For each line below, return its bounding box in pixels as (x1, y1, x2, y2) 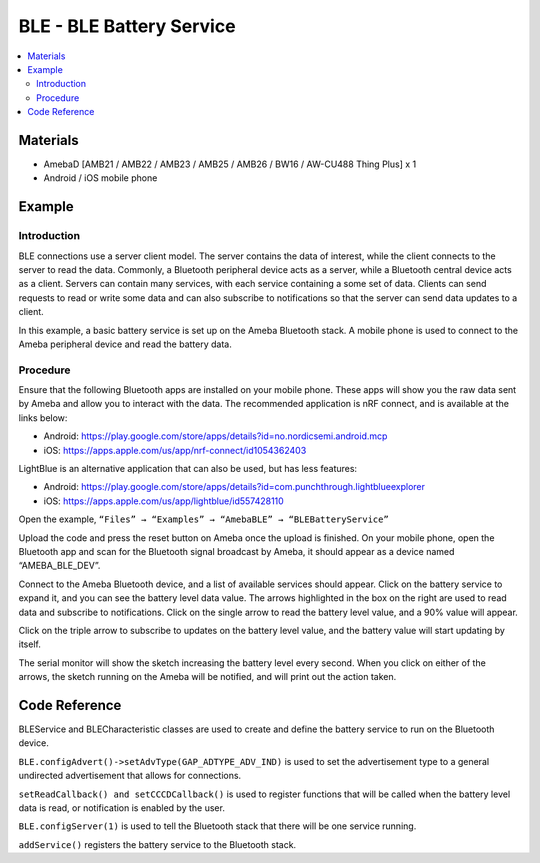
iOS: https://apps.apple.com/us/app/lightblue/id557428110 (43, 495, 284, 507)
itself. (18, 638, 42, 650)
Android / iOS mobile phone (43, 172, 158, 184)
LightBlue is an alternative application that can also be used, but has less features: (18, 463, 358, 474)
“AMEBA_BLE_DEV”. (18, 560, 101, 572)
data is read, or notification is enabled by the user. (18, 801, 225, 814)
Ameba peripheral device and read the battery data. (18, 338, 232, 350)
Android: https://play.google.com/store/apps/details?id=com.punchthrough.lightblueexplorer (43, 481, 425, 493)
